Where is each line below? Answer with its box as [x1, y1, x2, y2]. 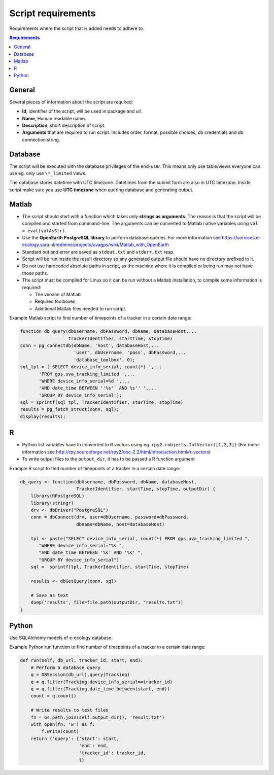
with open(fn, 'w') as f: [30, 721, 95, 727]
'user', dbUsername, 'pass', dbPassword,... [74, 350, 186, 356]
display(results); [20, 413, 66, 419]
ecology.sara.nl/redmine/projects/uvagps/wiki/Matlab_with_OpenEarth [22, 241, 169, 248]
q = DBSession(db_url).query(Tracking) [30, 672, 130, 678]
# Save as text [30, 592, 68, 598]
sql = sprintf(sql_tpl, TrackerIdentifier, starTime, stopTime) [20, 400, 184, 405]
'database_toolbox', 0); [74, 357, 135, 363]
